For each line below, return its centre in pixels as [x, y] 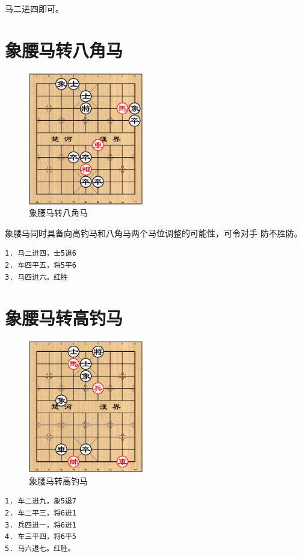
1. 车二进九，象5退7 [41, 501]
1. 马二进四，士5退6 [41, 254]
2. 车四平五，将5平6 [41, 265]
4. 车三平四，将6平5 [41, 537]
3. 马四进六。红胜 [36, 277]
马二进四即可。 [34, 8]
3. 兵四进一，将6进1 [41, 525]
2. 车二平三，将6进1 [41, 513]
